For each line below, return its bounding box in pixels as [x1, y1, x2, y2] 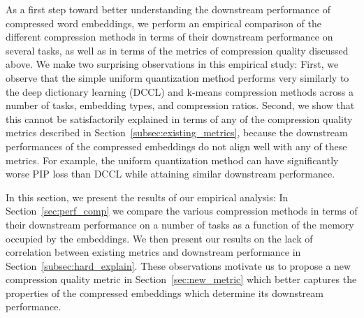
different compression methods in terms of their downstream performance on [6, 29, 333, 44]
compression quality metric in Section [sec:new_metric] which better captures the [6, 272, 357, 287]
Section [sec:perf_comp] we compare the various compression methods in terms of [6, 203, 358, 218]
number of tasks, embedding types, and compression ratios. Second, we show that [6, 98, 355, 113]
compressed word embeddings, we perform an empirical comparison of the [6, 15, 322, 30]
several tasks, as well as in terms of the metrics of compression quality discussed [6, 43, 349, 57]
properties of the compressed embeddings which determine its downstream [6, 285, 323, 300]
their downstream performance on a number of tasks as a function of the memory [6, 217, 354, 231]
